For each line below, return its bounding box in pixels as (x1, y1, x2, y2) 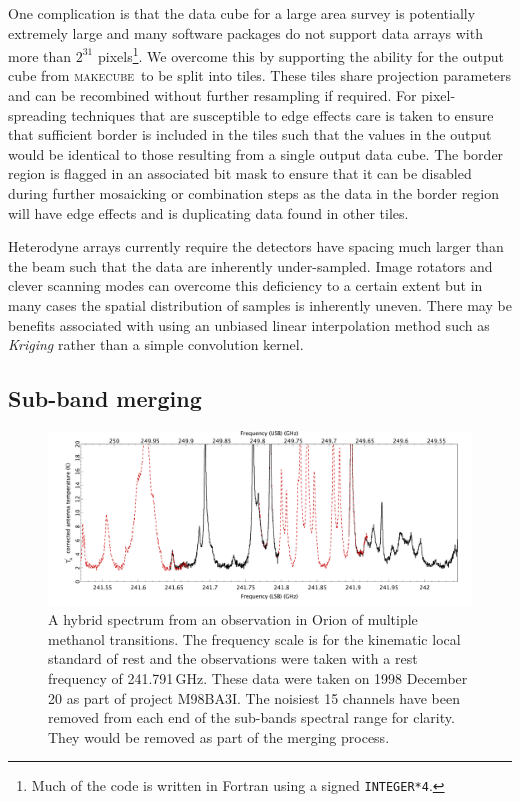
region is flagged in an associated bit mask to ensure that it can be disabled (8, 163, 472, 184)
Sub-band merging (8, 383, 202, 414)
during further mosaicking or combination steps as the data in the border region (8, 183, 500, 203)
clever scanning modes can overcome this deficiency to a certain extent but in (8, 275, 483, 296)
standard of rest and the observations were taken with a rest (48, 648, 418, 669)
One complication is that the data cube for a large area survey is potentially (8, 3, 476, 23)
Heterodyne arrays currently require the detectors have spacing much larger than (8, 236, 504, 257)
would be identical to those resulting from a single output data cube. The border (8, 143, 504, 164)
